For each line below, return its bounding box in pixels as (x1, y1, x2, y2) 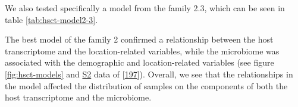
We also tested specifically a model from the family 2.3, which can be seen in (5, 2, 285, 14)
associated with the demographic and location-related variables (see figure (5, 56, 274, 69)
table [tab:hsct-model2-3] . (5, 13, 98, 25)
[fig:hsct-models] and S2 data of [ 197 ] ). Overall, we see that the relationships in (5, 67, 293, 80)
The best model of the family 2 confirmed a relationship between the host (5, 33, 274, 46)
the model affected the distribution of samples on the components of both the (5, 79, 288, 92)
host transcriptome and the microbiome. (5, 91, 152, 103)
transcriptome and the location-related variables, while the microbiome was (5, 44, 280, 57)
